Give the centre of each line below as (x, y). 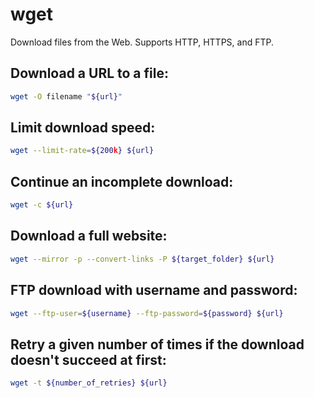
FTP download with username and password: (154, 290)
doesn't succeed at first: (88, 359)
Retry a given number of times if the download (157, 344)
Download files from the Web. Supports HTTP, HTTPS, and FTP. (142, 42)
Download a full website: (89, 236)
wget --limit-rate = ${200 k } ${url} (82, 151)
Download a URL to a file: (89, 73)
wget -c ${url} (42, 205)
